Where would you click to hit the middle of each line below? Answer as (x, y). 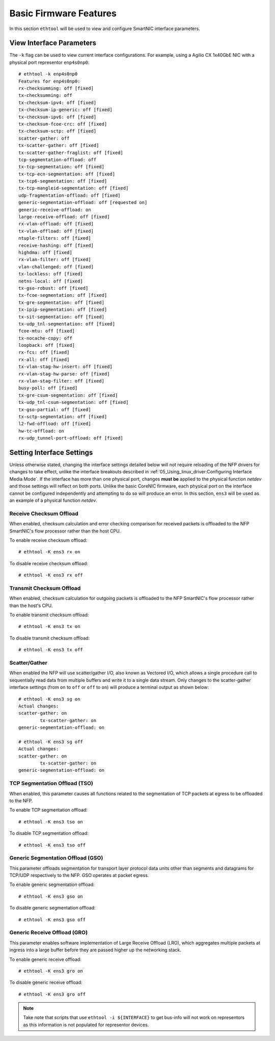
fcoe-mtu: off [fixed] (47, 331)
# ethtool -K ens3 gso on (51, 896)
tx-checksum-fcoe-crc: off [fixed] (63, 124)
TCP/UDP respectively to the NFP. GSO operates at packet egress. (79, 875)
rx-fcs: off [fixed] (44, 352)
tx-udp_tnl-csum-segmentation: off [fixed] (74, 402)
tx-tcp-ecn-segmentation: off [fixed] (67, 174)
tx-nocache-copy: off (45, 338)
